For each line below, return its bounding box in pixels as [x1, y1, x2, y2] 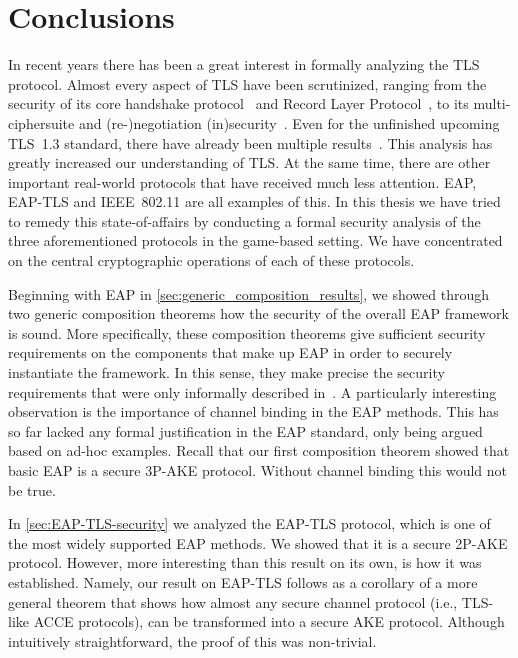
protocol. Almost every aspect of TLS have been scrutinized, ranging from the [8, 73, 487, 94]
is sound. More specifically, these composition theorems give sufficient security [8, 322, 486, 343]
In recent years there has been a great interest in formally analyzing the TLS [8, 54, 480, 75]
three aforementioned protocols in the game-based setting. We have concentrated [8, 230, 503, 251]
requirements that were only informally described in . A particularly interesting [8, 381, 497, 402]
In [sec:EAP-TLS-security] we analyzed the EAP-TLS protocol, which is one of [8, 513, 491, 534]
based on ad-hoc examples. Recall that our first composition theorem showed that [8, 440, 510, 461]
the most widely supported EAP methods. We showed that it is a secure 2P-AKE [8, 532, 508, 553]
